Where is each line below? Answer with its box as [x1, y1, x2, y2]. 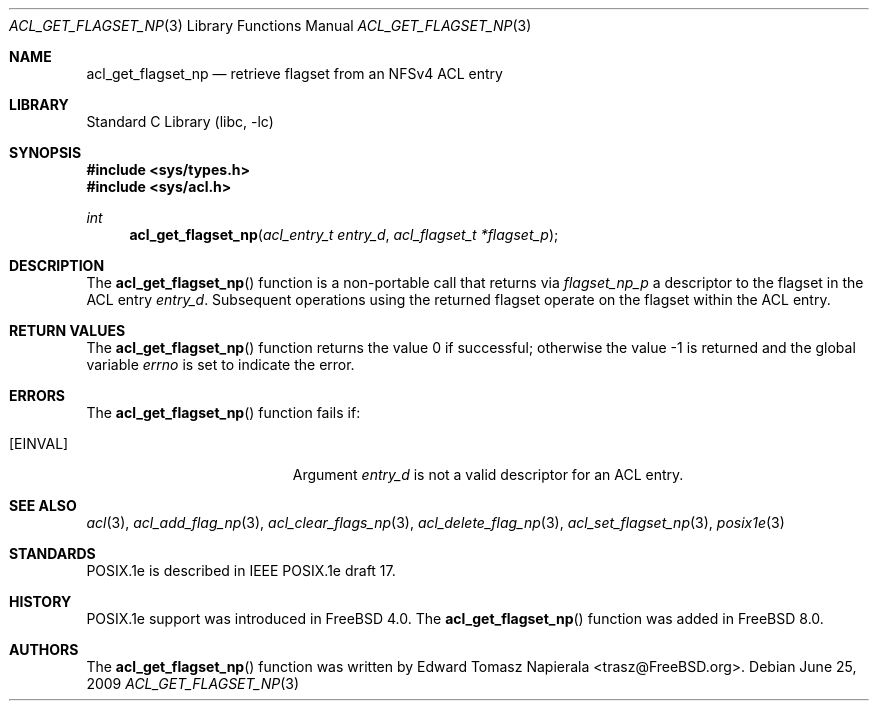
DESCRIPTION [9, 257, 105, 274]
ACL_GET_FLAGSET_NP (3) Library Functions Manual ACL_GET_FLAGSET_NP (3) [9, 17, 532, 34]
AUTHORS [9, 641, 79, 658]
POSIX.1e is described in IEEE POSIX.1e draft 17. [86, 562, 396, 579]
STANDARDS [9, 545, 96, 562]
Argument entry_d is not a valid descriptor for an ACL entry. [292, 466, 684, 483]
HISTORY [9, 593, 72, 610]
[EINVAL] [9, 435, 69, 452]
